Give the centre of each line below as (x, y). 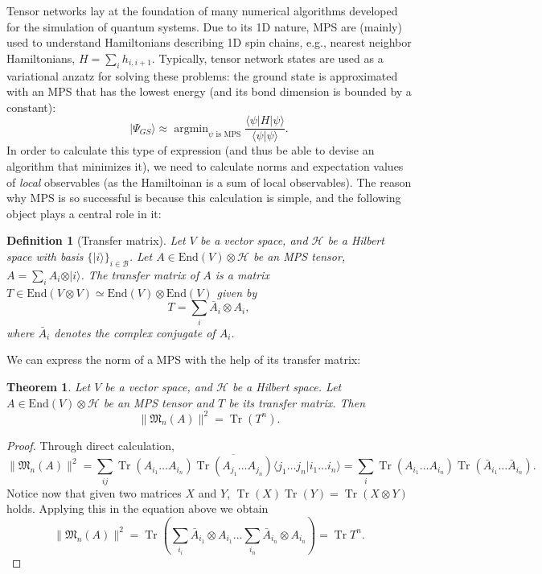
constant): (31, 107)
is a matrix (242, 274)
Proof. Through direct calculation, (90, 445)
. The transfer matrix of (140, 274)
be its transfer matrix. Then (297, 402)
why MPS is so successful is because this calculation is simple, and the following (204, 198)
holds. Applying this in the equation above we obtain (138, 508)
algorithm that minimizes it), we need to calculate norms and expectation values (205, 166)
